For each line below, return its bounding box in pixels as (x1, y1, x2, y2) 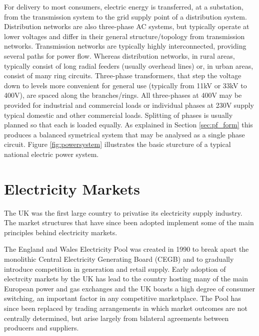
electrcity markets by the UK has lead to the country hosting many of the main (4, 273, 248, 284)
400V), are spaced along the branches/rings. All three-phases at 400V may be (4, 90, 242, 100)
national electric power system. (4, 148, 99, 159)
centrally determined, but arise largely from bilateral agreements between (4, 312, 229, 323)
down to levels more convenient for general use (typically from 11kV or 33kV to (4, 80, 247, 90)
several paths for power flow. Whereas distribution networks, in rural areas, (4, 50, 235, 61)
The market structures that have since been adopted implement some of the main (4, 217, 254, 228)
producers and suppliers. (4, 322, 79, 333)
